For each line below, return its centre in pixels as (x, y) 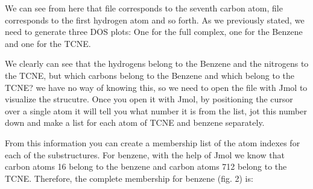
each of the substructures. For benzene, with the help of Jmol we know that (145, 154)
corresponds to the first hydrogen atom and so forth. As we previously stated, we (155, 20)
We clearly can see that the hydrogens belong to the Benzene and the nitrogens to (157, 64)
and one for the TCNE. (48, 43)
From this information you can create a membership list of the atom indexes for (153, 142)
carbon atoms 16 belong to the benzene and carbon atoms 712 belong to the (146, 166)
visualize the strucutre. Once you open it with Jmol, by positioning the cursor (149, 99)
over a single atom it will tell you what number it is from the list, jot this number (156, 110)
